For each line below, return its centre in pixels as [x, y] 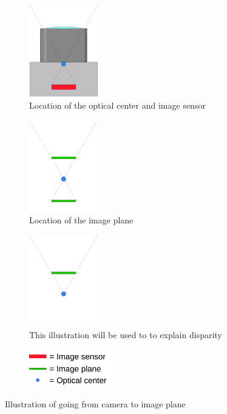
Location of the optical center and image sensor [117, 105]
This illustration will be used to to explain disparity [126, 335]
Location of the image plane [81, 220]
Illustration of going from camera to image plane [95, 404]
